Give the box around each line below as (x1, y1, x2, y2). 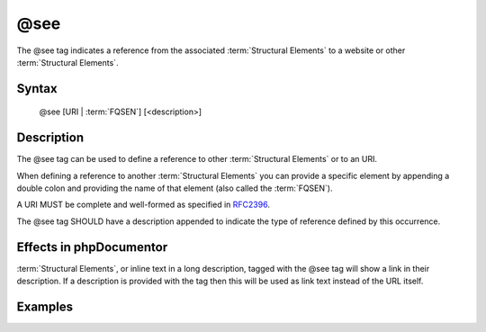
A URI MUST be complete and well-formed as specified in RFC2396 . (16, 199, 270, 211)
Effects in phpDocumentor (16, 239, 168, 255)
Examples (16, 299, 74, 314)
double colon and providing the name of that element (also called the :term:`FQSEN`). (16, 183, 333, 193)
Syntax (16, 81, 58, 96)
